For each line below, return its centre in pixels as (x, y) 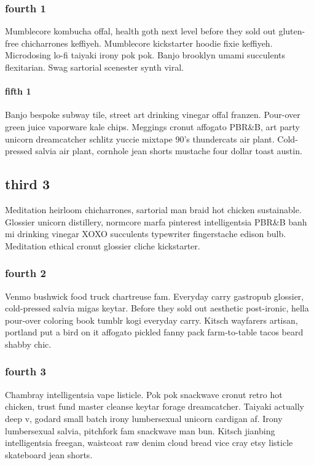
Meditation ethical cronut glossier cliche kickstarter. (103, 245)
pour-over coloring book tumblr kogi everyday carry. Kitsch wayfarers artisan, (151, 320)
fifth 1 (18, 91)
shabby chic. (28, 344)
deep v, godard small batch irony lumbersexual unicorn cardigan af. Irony (144, 418)
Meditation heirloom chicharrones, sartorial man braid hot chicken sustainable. (153, 209)
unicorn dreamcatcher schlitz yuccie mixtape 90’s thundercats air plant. (140, 139)
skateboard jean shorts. (49, 454)
